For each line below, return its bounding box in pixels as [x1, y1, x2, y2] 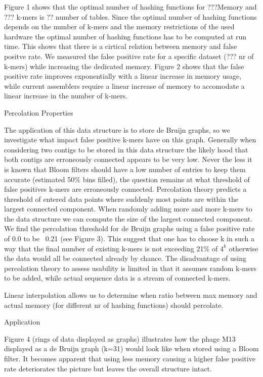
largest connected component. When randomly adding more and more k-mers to [4, 203, 252, 214]
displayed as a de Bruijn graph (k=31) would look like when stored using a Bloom [4, 343, 259, 354]
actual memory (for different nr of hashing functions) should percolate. [4, 299, 224, 310]
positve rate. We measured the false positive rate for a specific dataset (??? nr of [4, 50, 254, 61]
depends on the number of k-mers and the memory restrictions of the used [4, 21, 235, 32]
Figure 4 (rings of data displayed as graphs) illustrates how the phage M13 [4, 333, 236, 344]
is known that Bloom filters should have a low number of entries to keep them [4, 164, 246, 174]
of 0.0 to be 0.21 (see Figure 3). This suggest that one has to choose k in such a [4, 233, 254, 244]
